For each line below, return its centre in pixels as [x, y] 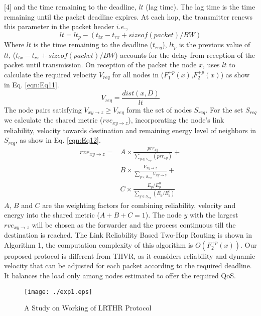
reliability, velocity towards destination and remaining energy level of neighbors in [130, 130]
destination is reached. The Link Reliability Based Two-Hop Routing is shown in [128, 235]
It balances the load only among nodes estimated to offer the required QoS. [120, 275]
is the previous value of [215, 44]
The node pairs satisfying [43, 109]
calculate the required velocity [50, 74]
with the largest [214, 215]
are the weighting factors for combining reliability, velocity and [139, 205]
